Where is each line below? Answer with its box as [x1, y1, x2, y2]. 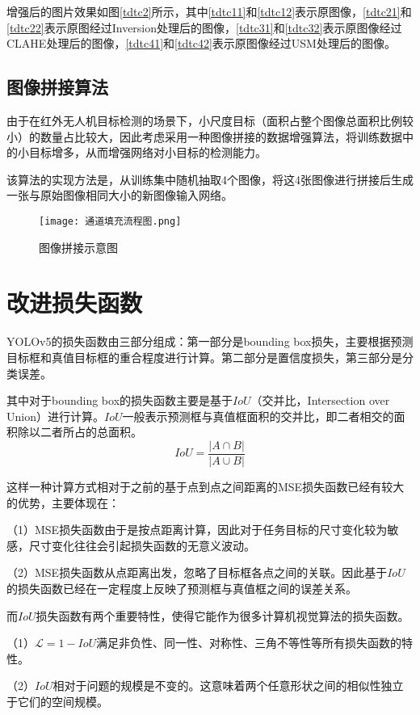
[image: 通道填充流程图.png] [39, 215, 182, 227]
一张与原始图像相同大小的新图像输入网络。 [6, 187, 233, 204]
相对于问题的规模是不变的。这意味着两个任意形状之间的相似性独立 [52, 677, 404, 694]
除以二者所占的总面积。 [17, 423, 142, 440]
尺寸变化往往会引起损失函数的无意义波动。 [28, 536, 255, 553]
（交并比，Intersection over [250, 392, 390, 409]
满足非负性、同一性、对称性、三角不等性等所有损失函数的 [96, 634, 402, 651]
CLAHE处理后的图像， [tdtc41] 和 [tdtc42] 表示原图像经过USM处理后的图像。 [6, 35, 396, 52]
